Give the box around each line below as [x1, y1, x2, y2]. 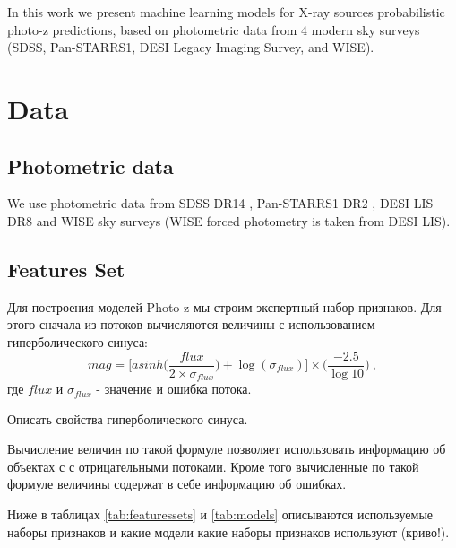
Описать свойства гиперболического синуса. [7, 409, 248, 428]
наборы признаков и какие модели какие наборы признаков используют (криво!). [7, 522, 450, 541]
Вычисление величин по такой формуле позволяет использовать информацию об [7, 439, 446, 458]
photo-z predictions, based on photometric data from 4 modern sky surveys [7, 20, 420, 39]
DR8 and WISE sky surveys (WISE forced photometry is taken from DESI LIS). [7, 211, 451, 230]
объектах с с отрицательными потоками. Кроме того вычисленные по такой [7, 457, 419, 475]
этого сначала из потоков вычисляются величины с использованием [7, 315, 375, 334]
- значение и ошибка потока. [96, 379, 252, 398]
